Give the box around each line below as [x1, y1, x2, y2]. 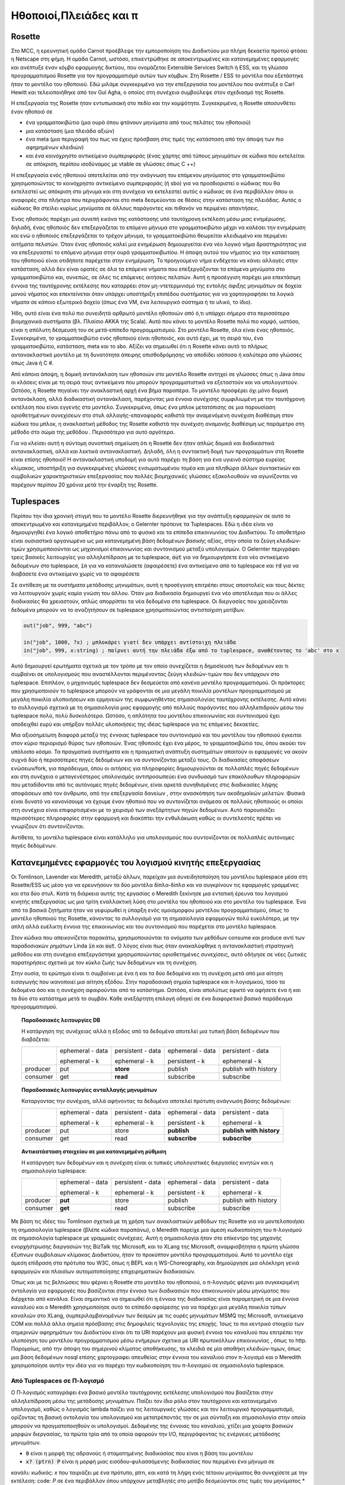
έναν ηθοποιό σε [11, 108, 53, 115]
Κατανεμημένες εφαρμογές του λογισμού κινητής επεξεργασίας [11, 857, 261, 867]
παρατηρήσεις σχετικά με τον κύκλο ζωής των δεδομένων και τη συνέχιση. [11, 959, 198, 966]
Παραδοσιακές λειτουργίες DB [21, 1016, 101, 1024]
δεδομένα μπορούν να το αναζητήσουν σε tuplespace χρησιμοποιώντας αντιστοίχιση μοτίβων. [11, 606, 245, 613]
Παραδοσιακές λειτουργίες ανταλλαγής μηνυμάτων [21, 1086, 157, 1094]
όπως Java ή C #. [11, 359, 54, 366]
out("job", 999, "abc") [23, 622, 93, 629]
